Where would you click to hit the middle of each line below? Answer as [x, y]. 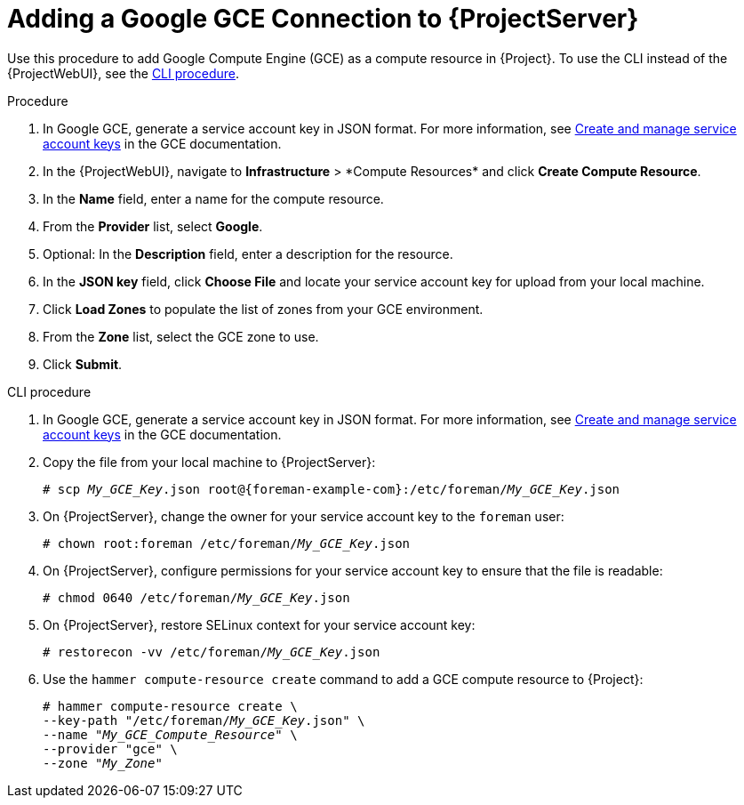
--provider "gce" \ [110, 749]
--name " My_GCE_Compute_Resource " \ [170, 734]
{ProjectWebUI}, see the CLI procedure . [123, 73]
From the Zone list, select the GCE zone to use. [181, 336]
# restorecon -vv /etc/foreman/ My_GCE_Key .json [212, 652]
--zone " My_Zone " [103, 763]
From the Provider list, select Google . [153, 226]
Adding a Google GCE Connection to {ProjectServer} [323, 19]
